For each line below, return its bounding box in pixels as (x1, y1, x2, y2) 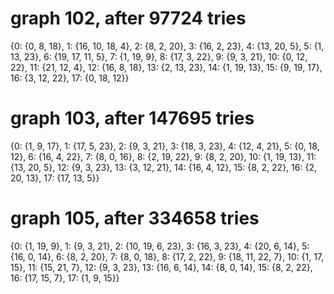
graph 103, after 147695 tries (10, 107, 255, 130)
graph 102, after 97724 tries (10, 7, 247, 30)
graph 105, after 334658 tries (10, 207, 260, 230)
